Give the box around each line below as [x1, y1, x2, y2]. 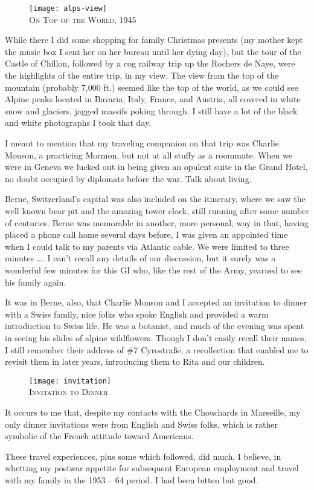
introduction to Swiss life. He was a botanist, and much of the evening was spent [5, 319, 304, 332]
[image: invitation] [29, 376, 112, 385]
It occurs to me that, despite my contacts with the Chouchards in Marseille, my [5, 405, 301, 418]
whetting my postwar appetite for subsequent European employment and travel [5, 462, 299, 474]
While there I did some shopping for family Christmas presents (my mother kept [5, 33, 303, 46]
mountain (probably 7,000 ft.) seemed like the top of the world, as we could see [5, 80, 298, 93]
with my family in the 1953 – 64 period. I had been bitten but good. [5, 473, 258, 486]
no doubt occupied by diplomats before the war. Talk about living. [5, 172, 252, 185]
